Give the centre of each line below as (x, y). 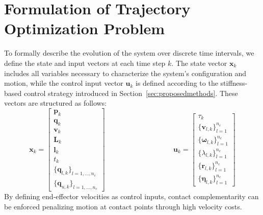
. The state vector (199, 63)
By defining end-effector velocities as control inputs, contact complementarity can (131, 196)
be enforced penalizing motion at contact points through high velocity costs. (123, 206)
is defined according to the (177, 83)
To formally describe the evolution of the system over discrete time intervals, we (129, 53)
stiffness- (234, 83)
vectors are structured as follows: (56, 103)
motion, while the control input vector (64, 83)
